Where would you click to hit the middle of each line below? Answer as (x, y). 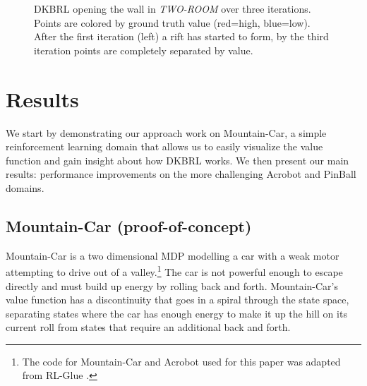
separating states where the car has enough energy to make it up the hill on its (176, 313)
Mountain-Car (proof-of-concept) (129, 225)
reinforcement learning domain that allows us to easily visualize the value (164, 146)
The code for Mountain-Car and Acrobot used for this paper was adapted (181, 361)
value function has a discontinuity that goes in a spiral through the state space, (178, 300)
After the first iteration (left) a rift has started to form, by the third (181, 36)
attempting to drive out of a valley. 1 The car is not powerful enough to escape (174, 271)
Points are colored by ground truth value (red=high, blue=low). (172, 22)
